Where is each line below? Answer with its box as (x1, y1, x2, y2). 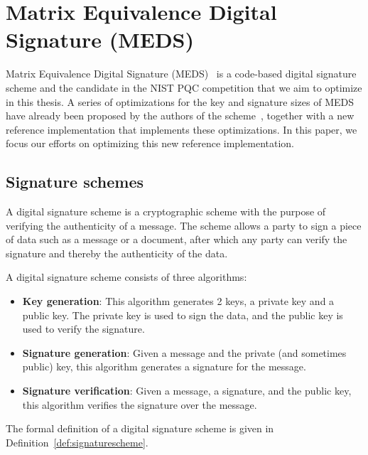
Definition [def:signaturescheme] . (6, 434, 148, 449)
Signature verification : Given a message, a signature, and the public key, (22, 383, 352, 398)
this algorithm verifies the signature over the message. (22, 397, 257, 412)
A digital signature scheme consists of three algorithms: (6, 269, 247, 284)
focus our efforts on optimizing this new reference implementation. (6, 136, 294, 151)
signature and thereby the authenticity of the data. (6, 245, 228, 260)
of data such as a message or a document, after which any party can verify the (6, 232, 347, 247)
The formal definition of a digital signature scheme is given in (6, 421, 274, 436)
